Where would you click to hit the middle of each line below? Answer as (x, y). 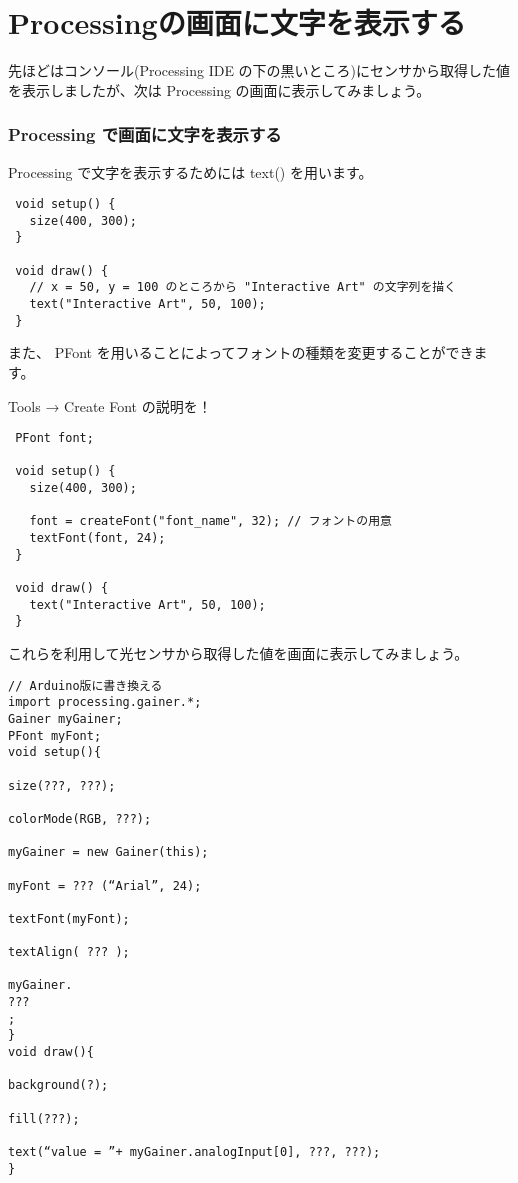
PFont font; (54, 438)
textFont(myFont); (69, 918)
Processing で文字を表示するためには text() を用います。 (190, 171)
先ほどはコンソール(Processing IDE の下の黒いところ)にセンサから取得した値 (259, 70)
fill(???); (44, 1118)
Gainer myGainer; (65, 718)
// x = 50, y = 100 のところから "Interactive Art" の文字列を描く (243, 287)
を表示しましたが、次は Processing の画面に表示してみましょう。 (219, 89)
